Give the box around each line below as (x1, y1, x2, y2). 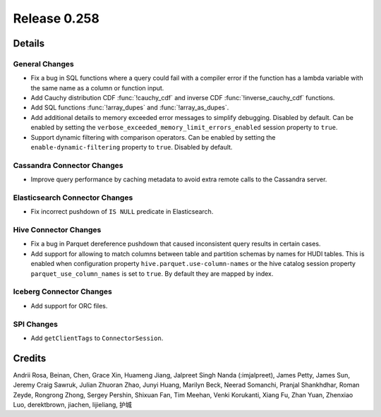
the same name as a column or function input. (30, 83, 164, 92)
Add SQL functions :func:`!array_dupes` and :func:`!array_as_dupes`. (30, 103, 229, 112)
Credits (13, 352, 47, 364)
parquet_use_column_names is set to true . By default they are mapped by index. (30, 269, 274, 278)
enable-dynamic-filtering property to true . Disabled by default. (30, 143, 233, 152)
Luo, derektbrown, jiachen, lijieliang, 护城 (13, 401, 132, 409)
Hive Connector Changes (13, 225, 102, 235)
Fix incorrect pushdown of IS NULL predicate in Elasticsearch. (30, 207, 214, 216)
